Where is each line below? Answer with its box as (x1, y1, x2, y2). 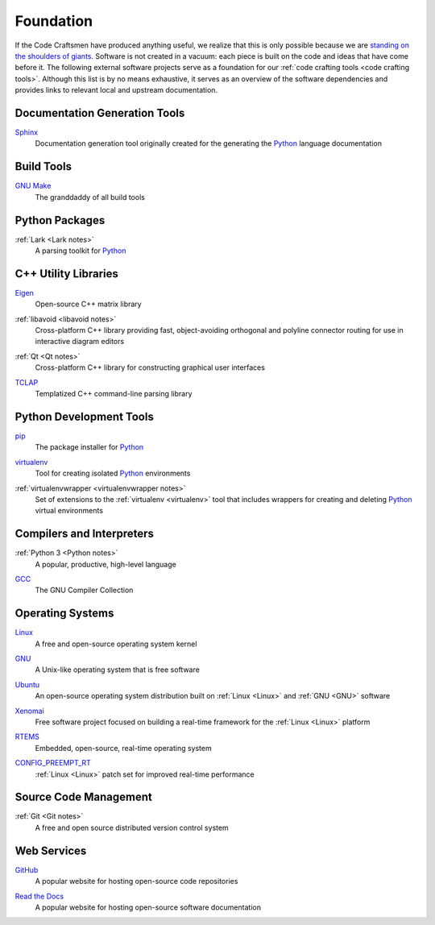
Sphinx (14, 127, 39, 137)
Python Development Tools (14, 409, 155, 423)
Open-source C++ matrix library (35, 299, 142, 309)
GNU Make (14, 181, 52, 191)
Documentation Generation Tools (14, 106, 185, 120)
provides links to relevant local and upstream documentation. (14, 85, 217, 95)
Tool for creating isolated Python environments (35, 468, 191, 479)
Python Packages (14, 214, 106, 227)
